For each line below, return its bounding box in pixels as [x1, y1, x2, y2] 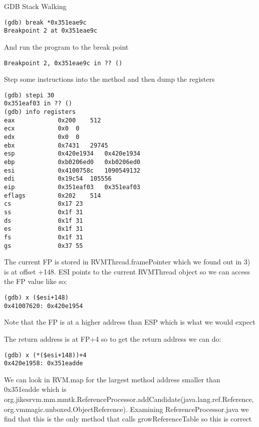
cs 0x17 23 [4, 200, 83, 208]
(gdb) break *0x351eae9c [4, 19, 87, 26]
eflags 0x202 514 [4, 192, 101, 199]
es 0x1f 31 [4, 225, 83, 233]
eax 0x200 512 [4, 116, 101, 124]
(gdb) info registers [4, 108, 76, 116]
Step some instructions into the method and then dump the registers [4, 74, 215, 84]
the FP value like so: [4, 276, 67, 287]
